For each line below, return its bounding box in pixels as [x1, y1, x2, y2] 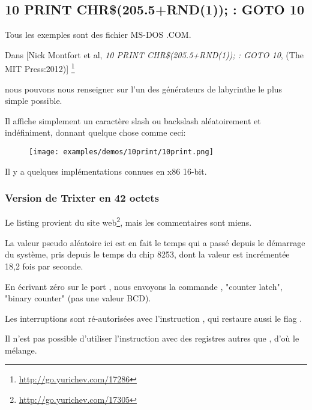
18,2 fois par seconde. [5, 259, 83, 272]
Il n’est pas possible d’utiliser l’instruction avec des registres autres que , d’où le [5, 332, 299, 345]
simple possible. [5, 94, 62, 107]
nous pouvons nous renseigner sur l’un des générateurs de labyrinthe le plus [5, 82, 283, 95]
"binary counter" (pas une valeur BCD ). [5, 292, 151, 304]
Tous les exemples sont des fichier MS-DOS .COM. [5, 28, 191, 41]
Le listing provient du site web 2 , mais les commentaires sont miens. [5, 214, 252, 229]
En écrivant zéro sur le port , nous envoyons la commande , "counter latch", [5, 280, 283, 292]
